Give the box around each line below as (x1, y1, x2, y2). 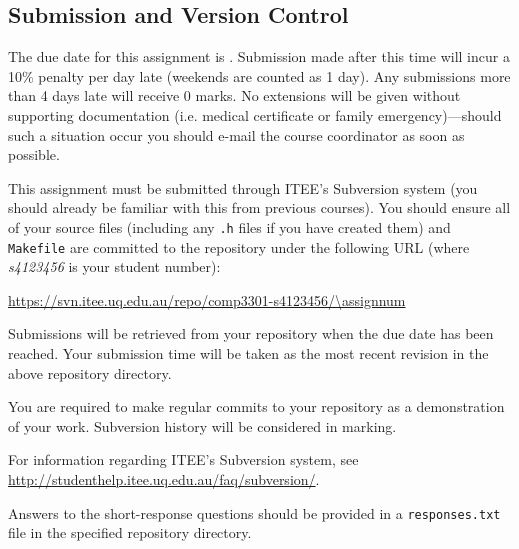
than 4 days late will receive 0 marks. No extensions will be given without (8, 85, 461, 106)
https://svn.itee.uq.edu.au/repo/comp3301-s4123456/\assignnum (8, 289, 406, 310)
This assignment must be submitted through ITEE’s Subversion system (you (8, 177, 478, 198)
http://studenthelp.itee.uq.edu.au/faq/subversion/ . (8, 469, 320, 490)
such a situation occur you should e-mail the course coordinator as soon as (8, 124, 465, 145)
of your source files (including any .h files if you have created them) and (8, 216, 451, 237)
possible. (8, 144, 60, 165)
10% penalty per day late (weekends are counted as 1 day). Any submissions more (8, 65, 511, 86)
